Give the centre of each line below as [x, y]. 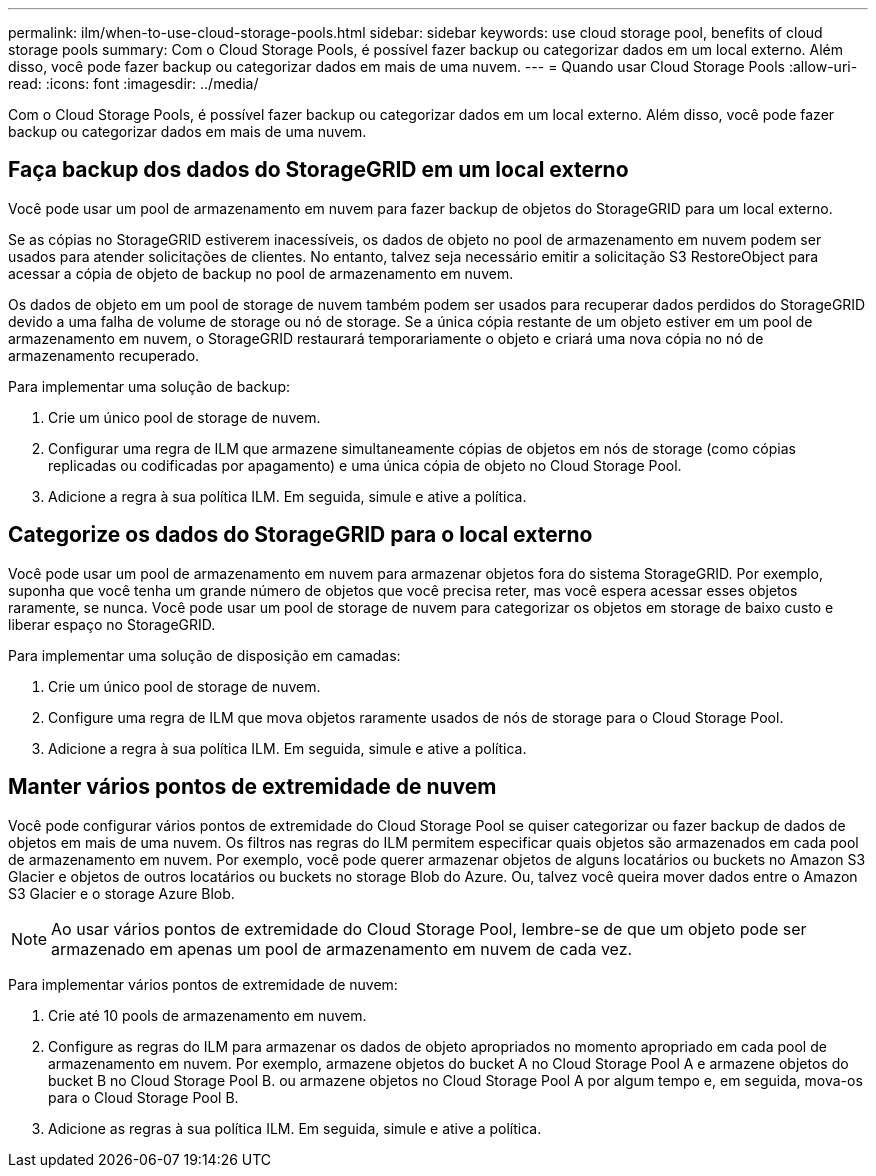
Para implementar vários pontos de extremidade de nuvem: [203, 984]
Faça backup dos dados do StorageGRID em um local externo [318, 170]
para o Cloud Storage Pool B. [143, 1097]
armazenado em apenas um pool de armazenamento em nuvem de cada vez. [342, 948]
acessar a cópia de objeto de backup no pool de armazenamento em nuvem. [261, 273]
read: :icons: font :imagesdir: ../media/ [133, 83]
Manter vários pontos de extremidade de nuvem [252, 787]
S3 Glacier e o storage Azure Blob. [121, 893]
